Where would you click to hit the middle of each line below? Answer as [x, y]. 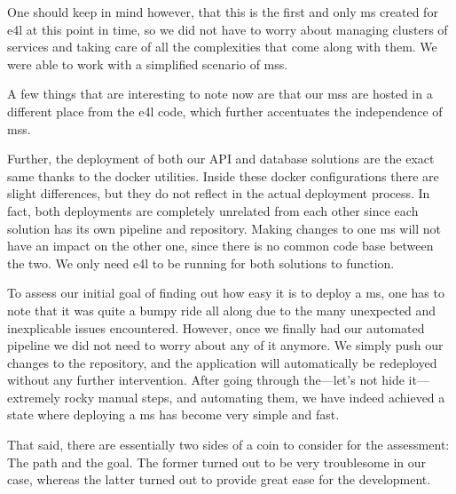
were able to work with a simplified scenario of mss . [148, 64]
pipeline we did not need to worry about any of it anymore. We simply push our [225, 345]
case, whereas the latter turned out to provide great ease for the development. [219, 479]
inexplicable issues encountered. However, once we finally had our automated [216, 327]
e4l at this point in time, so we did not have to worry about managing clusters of [228, 29]
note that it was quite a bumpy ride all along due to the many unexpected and [222, 310]
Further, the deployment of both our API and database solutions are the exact [221, 159]
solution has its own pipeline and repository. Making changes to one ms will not [224, 228]
